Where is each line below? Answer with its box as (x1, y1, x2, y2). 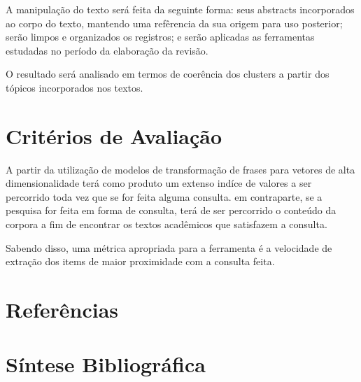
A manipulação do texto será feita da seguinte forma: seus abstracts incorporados (6, 2, 355, 16)
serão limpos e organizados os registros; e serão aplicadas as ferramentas (6, 29, 315, 44)
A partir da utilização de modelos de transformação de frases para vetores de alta (6, 162, 355, 176)
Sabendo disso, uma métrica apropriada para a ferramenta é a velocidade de (6, 240, 332, 255)
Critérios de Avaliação (6, 121, 222, 150)
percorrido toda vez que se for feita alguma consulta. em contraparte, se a (6, 189, 323, 204)
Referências (6, 295, 119, 324)
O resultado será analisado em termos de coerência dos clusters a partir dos (6, 66, 330, 81)
